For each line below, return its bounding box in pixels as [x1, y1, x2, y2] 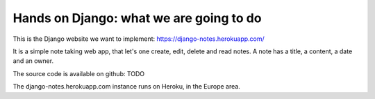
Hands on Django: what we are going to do [12, 10, 262, 26]
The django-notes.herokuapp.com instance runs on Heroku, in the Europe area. [12, 82, 241, 91]
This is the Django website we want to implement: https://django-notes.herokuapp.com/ [12, 35, 265, 43]
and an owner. [12, 57, 54, 65]
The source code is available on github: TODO [12, 69, 145, 78]
